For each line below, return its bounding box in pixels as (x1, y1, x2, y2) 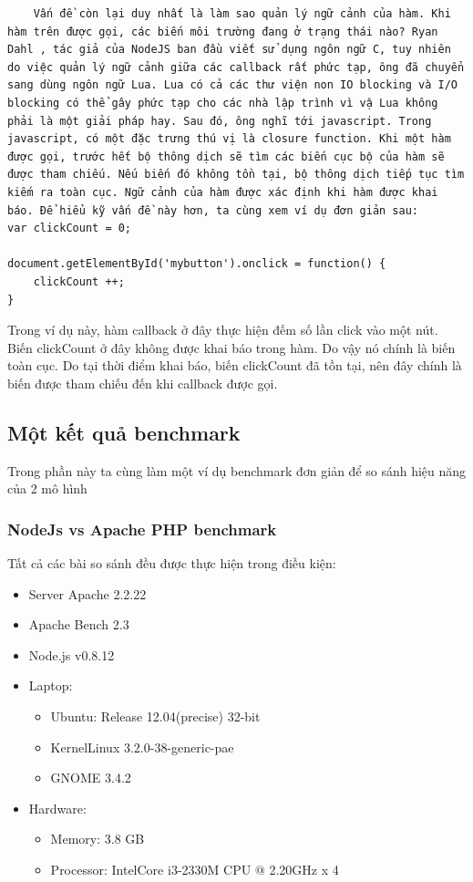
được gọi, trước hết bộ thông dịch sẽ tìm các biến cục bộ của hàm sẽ (7, 150, 445, 163)
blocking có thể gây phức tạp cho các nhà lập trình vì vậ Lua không (7, 96, 438, 109)
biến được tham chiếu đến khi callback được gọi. (7, 373, 278, 392)
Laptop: (28, 676, 73, 695)
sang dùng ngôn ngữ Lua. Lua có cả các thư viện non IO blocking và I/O (7, 78, 458, 92)
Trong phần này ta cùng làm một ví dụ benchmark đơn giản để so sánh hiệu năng (7, 461, 467, 480)
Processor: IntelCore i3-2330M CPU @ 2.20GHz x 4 (50, 860, 339, 879)
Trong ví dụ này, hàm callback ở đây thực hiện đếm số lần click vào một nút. (7, 320, 438, 339)
